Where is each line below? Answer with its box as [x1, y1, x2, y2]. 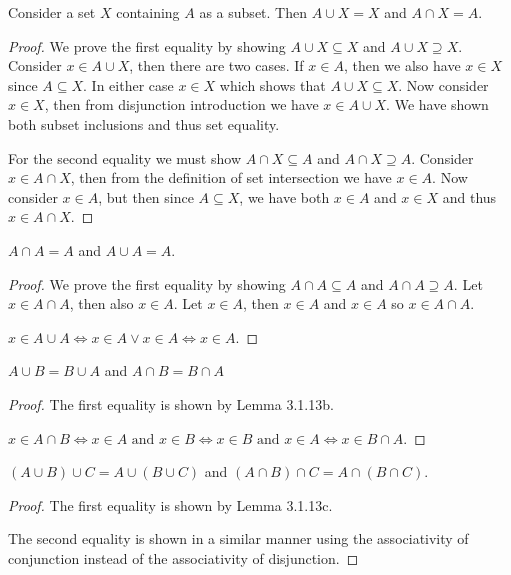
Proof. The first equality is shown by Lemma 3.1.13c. [8, 494, 333, 515]
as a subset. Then [199, 2, 307, 22]
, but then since [98, 186, 194, 207]
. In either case [83, 74, 174, 95]
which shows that [219, 74, 326, 95]
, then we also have [343, 55, 461, 76]
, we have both [239, 186, 330, 207]
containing [116, 2, 180, 22]
